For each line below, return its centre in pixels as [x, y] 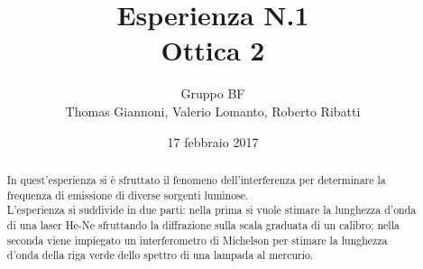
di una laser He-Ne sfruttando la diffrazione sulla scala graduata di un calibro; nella [203, 224]
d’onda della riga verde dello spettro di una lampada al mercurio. [160, 255]
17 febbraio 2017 [213, 141]
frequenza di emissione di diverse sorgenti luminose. [128, 195]
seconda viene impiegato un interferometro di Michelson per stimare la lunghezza [197, 240]
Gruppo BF [213, 93]
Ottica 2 [213, 50]
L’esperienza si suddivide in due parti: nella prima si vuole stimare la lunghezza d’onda [211, 210]
